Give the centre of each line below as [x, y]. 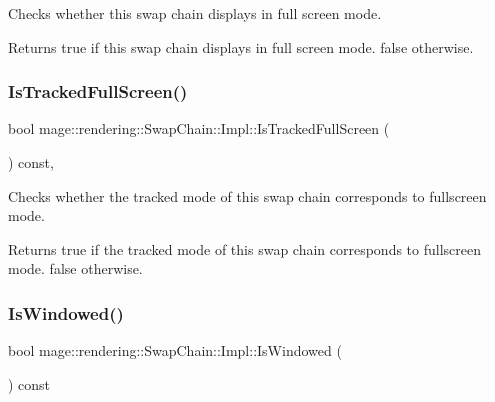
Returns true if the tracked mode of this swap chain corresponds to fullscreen [245, 248]
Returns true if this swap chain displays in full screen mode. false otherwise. [241, 46]
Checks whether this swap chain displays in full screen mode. [195, 13]
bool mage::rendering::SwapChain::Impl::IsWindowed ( [175, 350]
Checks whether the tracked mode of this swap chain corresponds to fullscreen [247, 195]
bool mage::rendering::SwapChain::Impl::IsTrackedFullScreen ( [199, 128]
